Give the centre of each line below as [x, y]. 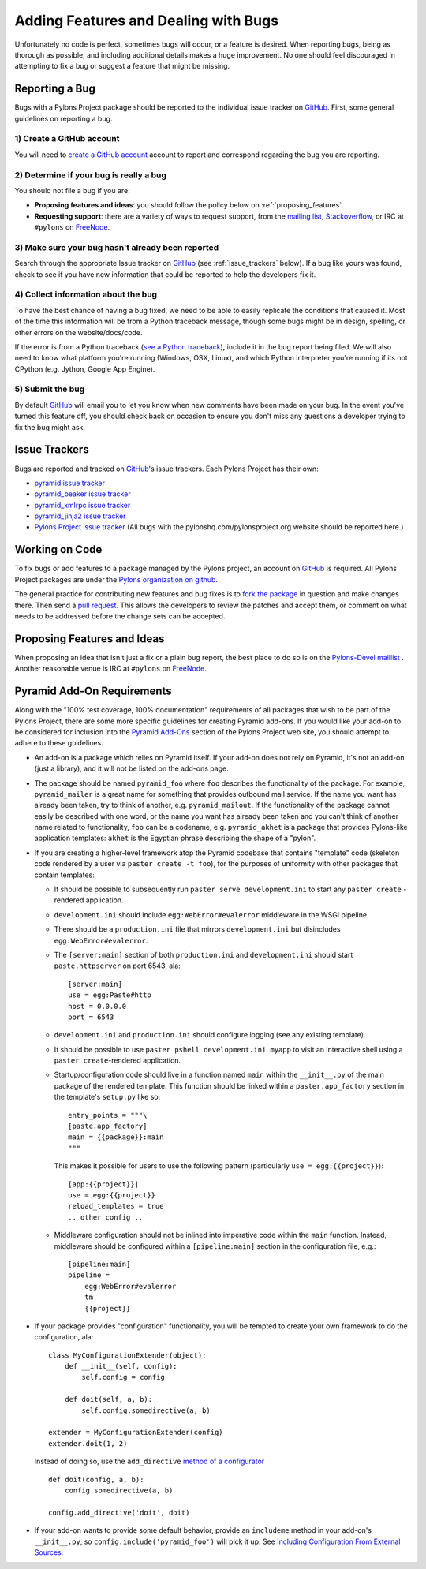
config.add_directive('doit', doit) [119, 1512]
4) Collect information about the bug [86, 294]
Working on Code [58, 549]
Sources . [49, 1552]
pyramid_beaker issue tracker [82, 494]
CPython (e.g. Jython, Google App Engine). [85, 369]
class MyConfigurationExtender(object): [127, 1355]
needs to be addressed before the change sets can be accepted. [120, 616]
